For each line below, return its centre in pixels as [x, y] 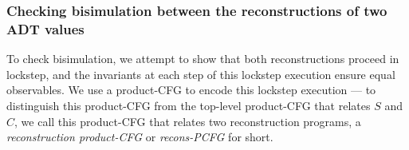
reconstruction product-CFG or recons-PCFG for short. [140, 137]
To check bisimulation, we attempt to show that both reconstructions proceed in [203, 59]
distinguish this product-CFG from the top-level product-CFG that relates [189, 105]
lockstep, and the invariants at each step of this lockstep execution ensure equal [201, 74]
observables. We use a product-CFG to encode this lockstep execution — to [191, 90]
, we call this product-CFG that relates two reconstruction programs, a [188, 121]
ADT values [45, 28]
